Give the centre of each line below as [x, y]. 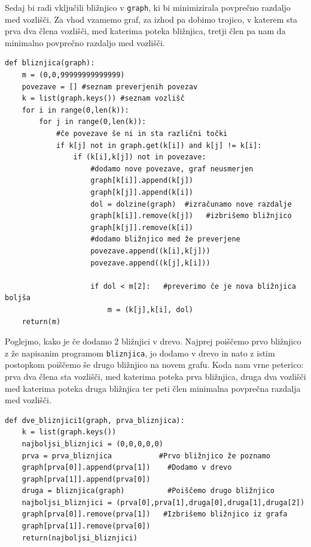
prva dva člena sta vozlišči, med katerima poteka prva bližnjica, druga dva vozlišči [155, 376]
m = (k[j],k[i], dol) [150, 309]
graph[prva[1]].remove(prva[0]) [86, 526]
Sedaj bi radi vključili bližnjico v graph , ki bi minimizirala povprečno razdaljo [148, 7]
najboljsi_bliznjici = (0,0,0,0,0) [92, 444]
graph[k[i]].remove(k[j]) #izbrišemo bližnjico [191, 216]
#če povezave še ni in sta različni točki [142, 134]
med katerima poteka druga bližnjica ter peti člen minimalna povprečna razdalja [153, 388]
